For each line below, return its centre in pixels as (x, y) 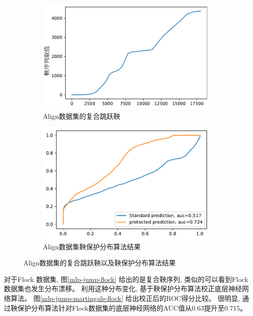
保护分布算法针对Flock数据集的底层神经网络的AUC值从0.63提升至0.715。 (132, 307)
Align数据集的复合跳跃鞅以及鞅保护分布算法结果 (100, 263)
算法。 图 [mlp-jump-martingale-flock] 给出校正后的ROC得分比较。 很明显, (125, 298)
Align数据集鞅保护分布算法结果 (92, 246)
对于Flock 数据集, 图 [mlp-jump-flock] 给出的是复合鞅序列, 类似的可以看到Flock (126, 279)
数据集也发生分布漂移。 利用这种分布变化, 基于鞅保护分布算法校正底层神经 (123, 288)
